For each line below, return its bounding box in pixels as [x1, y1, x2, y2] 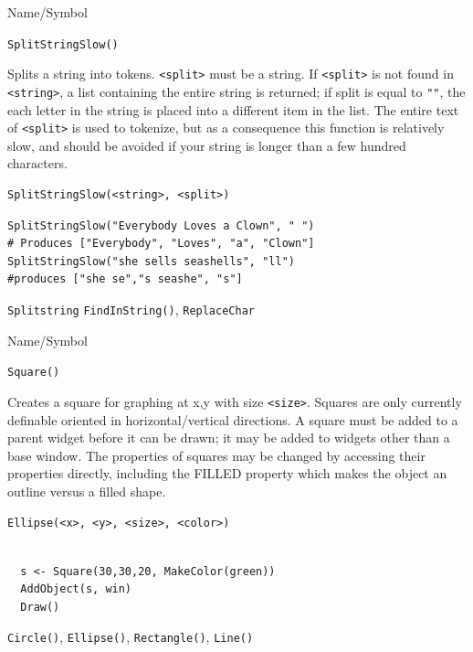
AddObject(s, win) [20, 583, 132, 596]
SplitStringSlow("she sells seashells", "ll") [7, 254, 295, 268]
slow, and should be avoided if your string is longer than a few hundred [7, 135, 406, 155]
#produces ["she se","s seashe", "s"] [7, 273, 243, 286]
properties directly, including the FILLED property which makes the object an [7, 464, 447, 483]
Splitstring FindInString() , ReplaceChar [7, 299, 255, 318]
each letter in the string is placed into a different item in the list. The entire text [7, 100, 459, 119]
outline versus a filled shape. [7, 481, 166, 500]
